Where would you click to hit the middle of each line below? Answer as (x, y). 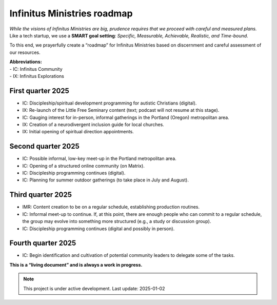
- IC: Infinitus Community (36, 69)
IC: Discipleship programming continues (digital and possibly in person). (98, 229)
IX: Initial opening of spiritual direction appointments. (78, 132)
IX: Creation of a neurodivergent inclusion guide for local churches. (93, 124)
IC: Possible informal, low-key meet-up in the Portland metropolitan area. (99, 158)
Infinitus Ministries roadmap (71, 13)
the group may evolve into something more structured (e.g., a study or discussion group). (117, 221)
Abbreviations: (26, 62)
